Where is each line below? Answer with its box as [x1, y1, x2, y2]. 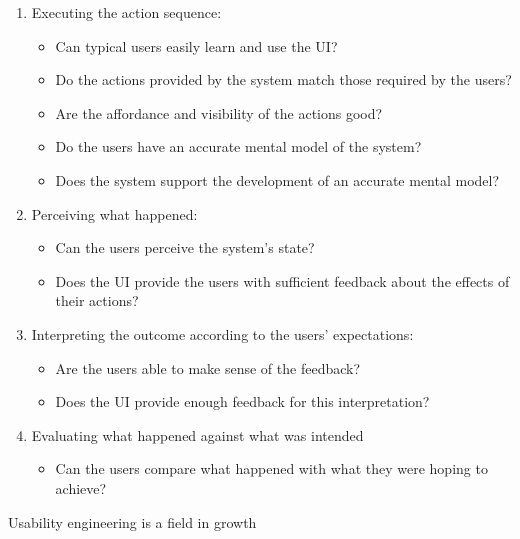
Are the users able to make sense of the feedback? [55, 357, 361, 378]
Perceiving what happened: [31, 203, 198, 224]
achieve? [55, 477, 107, 498]
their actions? [55, 290, 139, 311]
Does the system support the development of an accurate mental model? [55, 169, 500, 190]
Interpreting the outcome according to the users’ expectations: [31, 323, 414, 344]
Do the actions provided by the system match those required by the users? [55, 69, 512, 90]
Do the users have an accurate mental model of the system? [55, 136, 422, 157]
